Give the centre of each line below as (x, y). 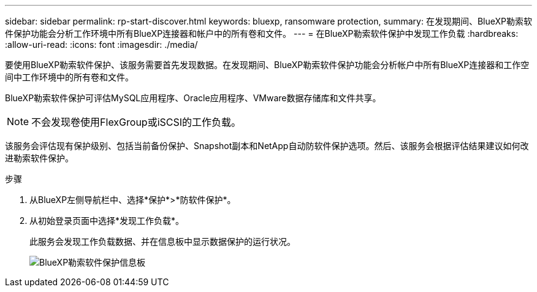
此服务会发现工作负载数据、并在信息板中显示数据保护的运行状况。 (162, 241)
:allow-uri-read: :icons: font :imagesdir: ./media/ (101, 44)
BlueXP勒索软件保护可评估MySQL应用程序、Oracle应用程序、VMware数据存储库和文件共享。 (193, 98)
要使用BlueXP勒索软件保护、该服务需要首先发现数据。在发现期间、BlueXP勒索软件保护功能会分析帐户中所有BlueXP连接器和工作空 (267, 65)
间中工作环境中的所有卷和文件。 (69, 77)
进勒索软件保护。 (39, 158)
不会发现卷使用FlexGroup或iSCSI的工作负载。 (136, 122)
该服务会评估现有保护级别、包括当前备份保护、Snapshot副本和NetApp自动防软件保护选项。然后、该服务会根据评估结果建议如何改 (267, 146)
